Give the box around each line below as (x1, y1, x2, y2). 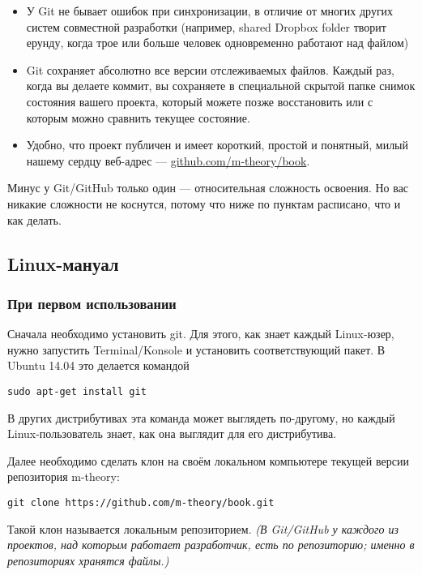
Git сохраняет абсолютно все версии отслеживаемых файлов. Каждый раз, (26, 61, 394, 78)
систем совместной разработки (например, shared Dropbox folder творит (26, 18, 386, 35)
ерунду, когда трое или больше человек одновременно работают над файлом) (26, 34, 409, 51)
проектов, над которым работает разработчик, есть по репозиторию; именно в (7, 536, 415, 553)
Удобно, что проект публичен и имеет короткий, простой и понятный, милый (26, 136, 409, 153)
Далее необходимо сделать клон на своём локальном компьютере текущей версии (7, 452, 409, 469)
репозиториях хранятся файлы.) (7, 551, 169, 569)
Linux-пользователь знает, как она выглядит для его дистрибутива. (7, 425, 337, 442)
